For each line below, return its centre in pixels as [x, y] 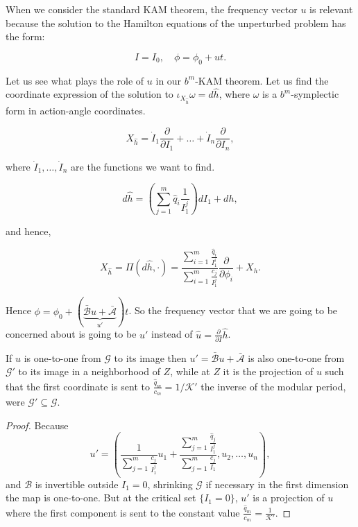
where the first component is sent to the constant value [123, 512]
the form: [25, 36]
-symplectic [315, 94]
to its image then [150, 357]
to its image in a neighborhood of [89, 371]
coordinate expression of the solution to [89, 94]
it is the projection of [268, 371]
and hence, [28, 231]
